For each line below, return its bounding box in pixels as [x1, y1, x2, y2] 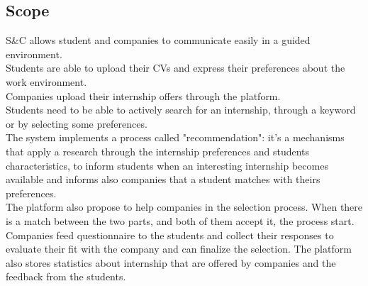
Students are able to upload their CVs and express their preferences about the [6, 60, 345, 75]
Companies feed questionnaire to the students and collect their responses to [6, 227, 334, 242]
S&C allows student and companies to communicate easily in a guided [6, 33, 311, 48]
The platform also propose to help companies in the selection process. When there [6, 199, 363, 214]
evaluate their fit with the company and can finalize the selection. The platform [6, 241, 352, 256]
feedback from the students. [6, 269, 126, 284]
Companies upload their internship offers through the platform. [6, 88, 281, 103]
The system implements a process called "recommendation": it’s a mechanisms [6, 130, 345, 145]
